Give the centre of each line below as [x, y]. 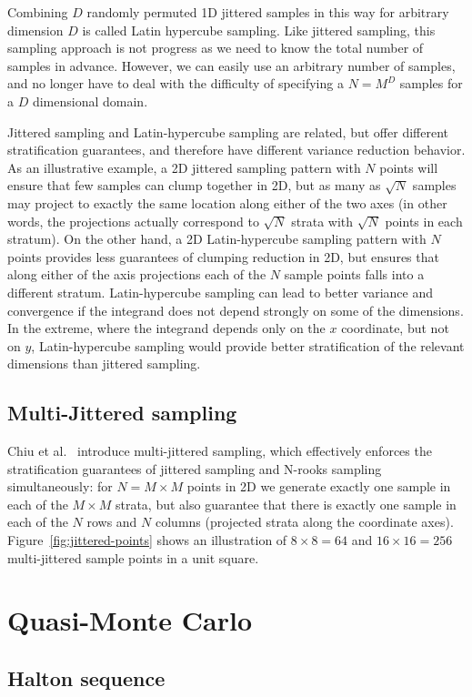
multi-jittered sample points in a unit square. [133, 557]
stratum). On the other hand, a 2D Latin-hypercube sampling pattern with [217, 239]
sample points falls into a [354, 274]
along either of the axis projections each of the [137, 274]
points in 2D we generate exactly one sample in [319, 486]
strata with [322, 221]
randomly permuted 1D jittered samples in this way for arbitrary [268, 12]
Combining [38, 12]
